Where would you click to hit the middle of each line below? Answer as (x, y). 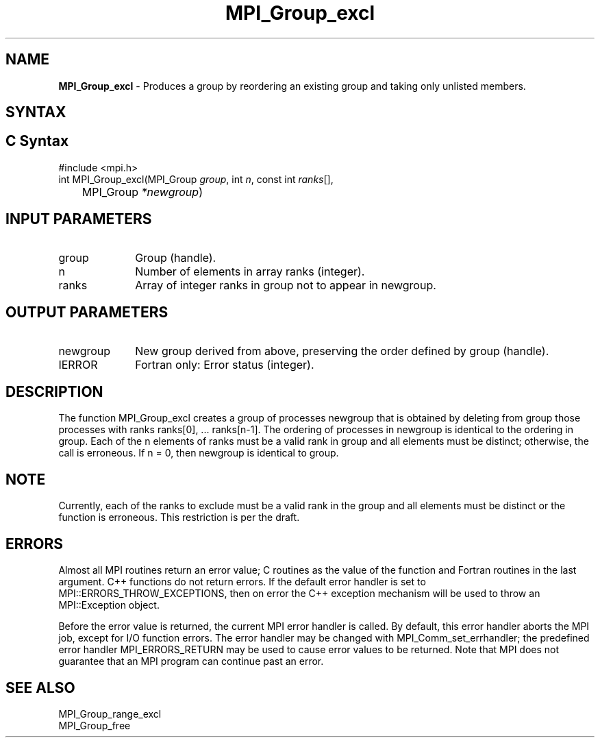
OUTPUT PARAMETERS (87, 313)
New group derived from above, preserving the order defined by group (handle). (342, 351)
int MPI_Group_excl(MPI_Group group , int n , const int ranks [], (196, 179)
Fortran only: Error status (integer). (225, 364)
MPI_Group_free (95, 725)
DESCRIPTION (54, 391)
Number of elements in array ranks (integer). (250, 271)
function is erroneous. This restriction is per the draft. (179, 517)
